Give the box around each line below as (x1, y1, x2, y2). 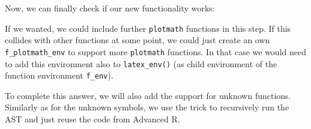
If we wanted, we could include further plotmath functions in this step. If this (5, 22, 291, 34)
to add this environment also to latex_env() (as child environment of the (5, 57, 277, 70)
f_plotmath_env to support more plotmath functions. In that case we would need (5, 45, 306, 58)
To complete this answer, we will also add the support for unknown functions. (5, 89, 291, 101)
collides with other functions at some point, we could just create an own (5, 34, 270, 46)
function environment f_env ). (5, 69, 113, 82)
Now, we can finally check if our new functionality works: (5, 2, 215, 14)
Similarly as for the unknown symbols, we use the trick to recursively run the (5, 101, 289, 113)
